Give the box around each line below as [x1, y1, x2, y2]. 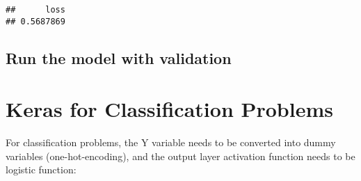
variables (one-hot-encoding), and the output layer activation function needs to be [6, 148, 355, 163]
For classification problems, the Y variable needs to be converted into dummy [6, 135, 336, 150]
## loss [6, 5, 65, 15]
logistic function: [6, 162, 77, 177]
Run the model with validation [6, 47, 232, 68]
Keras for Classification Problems [6, 95, 333, 123]
